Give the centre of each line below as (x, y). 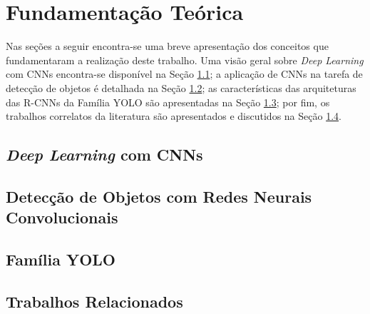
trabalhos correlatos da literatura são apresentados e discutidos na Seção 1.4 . (174, 116)
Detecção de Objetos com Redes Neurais (159, 196)
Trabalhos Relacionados (94, 301)
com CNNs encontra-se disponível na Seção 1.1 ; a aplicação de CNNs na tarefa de (184, 74)
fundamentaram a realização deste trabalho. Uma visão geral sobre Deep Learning (185, 60)
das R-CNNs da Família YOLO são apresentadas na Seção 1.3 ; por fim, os (168, 102)
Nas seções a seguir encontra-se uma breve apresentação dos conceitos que (167, 46)
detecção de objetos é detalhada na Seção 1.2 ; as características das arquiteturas (181, 87)
